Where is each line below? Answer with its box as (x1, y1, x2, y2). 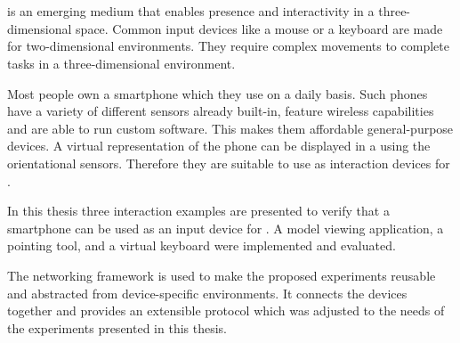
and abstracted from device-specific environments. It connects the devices (7, 283, 408, 302)
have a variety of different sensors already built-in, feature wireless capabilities (7, 102, 434, 120)
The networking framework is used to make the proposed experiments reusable (7, 265, 436, 284)
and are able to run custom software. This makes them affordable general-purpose (7, 118, 454, 137)
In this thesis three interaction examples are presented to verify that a (7, 201, 390, 220)
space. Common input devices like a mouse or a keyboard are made (76, 19, 443, 37)
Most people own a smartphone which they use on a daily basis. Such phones (7, 84, 428, 102)
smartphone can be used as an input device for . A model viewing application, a (7, 218, 444, 237)
